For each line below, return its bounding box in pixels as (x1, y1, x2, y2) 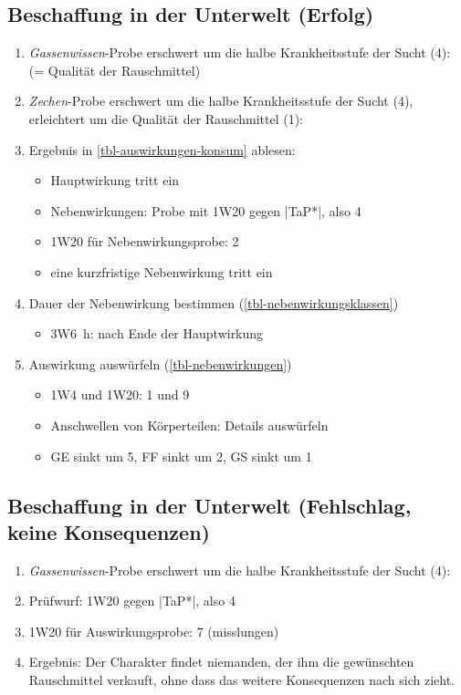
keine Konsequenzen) (7, 517, 210, 545)
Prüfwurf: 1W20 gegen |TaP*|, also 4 (28, 591, 236, 610)
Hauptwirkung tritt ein (50, 171, 180, 190)
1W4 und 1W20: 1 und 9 (50, 385, 190, 404)
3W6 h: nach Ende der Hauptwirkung (50, 324, 264, 343)
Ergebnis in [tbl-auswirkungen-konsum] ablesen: (28, 140, 296, 159)
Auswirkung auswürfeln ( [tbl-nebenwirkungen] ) (28, 354, 292, 373)
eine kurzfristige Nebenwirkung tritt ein (50, 262, 273, 281)
